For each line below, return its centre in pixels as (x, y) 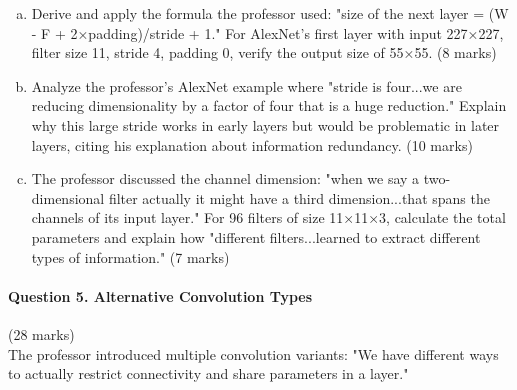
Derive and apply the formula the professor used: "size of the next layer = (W (270, 13)
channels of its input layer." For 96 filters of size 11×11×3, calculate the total (268, 217)
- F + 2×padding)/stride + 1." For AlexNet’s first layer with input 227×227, (267, 32)
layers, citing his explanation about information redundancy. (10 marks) (252, 144)
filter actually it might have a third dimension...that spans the (299, 197)
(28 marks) (41, 333)
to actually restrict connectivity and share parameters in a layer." (208, 373)
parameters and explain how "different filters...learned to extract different (256, 236)
